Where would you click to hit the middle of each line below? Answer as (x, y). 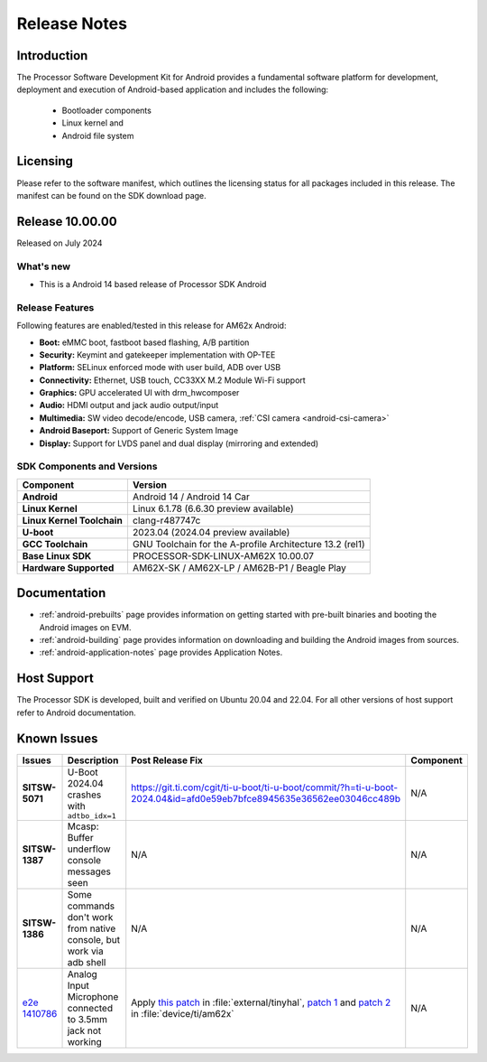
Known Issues (57, 738)
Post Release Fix (167, 760)
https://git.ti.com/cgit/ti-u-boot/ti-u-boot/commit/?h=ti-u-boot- (265, 787)
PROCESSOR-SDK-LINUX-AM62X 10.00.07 (223, 555)
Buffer (80, 837)
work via (85, 951)
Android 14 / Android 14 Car (191, 497)
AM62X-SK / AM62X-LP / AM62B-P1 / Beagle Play (239, 567)
